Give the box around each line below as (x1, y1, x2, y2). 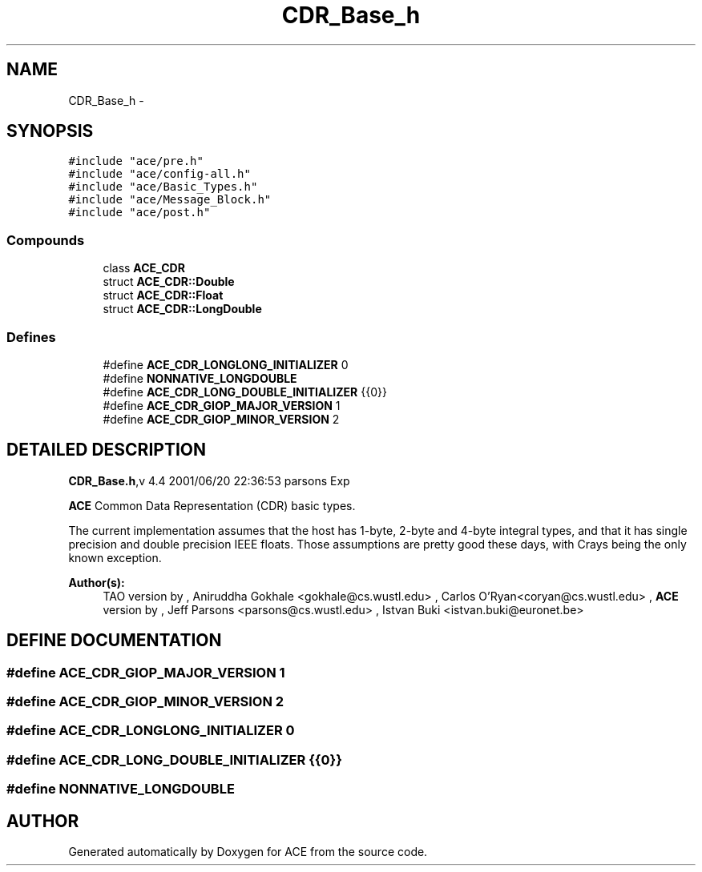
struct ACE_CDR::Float (103, 288, 224, 303)
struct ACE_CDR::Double (103, 275, 235, 289)
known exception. (68, 550, 162, 565)
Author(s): (68, 575, 125, 589)
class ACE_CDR (103, 261, 185, 275)
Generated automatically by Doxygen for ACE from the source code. (68, 844, 428, 858)
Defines (6, 328, 56, 345)
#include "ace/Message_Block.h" (68, 193, 272, 207)
